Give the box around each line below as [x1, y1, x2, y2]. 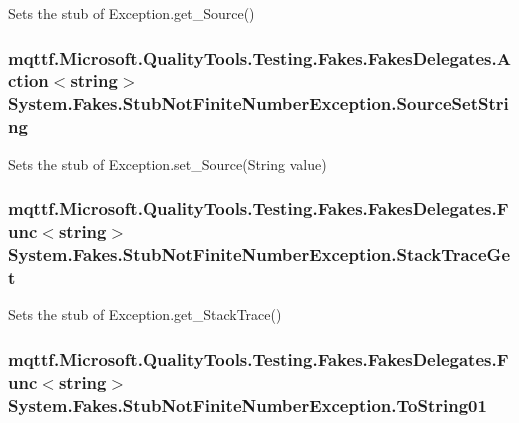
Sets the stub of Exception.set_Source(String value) [8, 153, 327, 174]
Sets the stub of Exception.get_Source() [8, 3, 255, 23]
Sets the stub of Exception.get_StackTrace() [8, 304, 282, 325]
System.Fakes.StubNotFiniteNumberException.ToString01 [8, 392, 487, 417]
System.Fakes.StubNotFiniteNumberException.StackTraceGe [8, 241, 511, 266]
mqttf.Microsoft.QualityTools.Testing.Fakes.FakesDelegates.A [8, 45, 511, 70]
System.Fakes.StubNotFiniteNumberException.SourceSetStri [8, 91, 509, 116]
